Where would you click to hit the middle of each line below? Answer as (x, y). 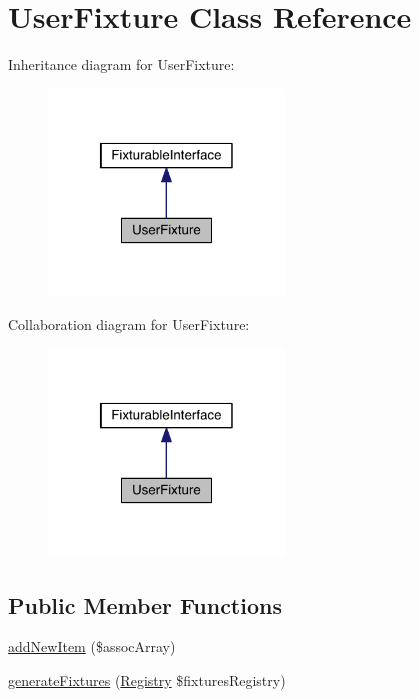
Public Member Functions (145, 604)
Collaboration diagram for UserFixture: (129, 324)
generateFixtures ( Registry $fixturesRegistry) (147, 680)
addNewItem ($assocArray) (92, 646)
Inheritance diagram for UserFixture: (121, 64)
